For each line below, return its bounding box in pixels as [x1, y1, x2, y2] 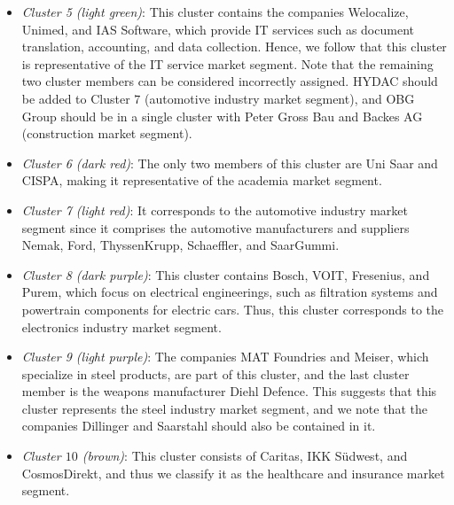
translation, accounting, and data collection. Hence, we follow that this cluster [21, 37, 447, 56]
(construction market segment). [21, 124, 192, 143]
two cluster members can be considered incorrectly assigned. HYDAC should [21, 72, 438, 90]
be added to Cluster [21, 89, 130, 107]
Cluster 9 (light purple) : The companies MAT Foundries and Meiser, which [21, 347, 429, 366]
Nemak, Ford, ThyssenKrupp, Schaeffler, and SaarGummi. [21, 236, 340, 254]
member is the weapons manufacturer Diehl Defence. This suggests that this [21, 382, 437, 400]
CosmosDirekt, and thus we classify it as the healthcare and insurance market [21, 463, 445, 482]
